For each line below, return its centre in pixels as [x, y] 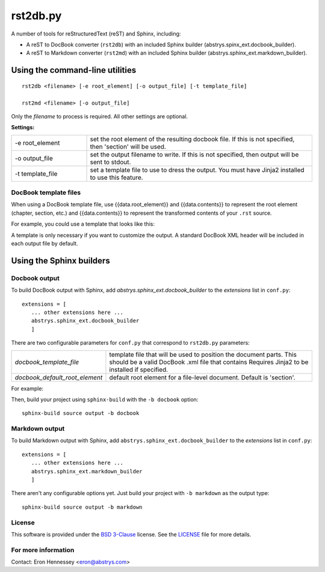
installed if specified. [139, 369]
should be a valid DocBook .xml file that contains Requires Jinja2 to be [209, 362]
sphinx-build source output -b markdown [82, 507]
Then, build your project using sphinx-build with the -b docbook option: [105, 399]
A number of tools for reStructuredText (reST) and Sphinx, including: [96, 34]
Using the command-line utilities [74, 70]
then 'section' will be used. [128, 146]
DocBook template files [46, 192]
